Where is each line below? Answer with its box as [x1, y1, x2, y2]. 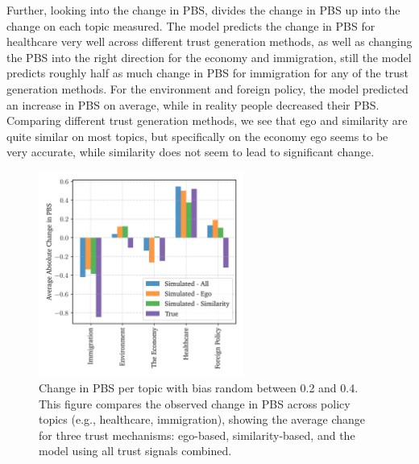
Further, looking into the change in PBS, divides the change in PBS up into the [6, 2, 400, 18]
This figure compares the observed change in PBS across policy [39, 395, 351, 412]
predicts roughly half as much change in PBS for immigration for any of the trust [6, 64, 409, 81]
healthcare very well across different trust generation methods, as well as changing [6, 33, 413, 50]
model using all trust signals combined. [39, 442, 232, 459]
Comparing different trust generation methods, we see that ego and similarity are [6, 112, 408, 129]
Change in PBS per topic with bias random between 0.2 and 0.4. [39, 379, 359, 396]
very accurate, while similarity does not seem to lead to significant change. [6, 143, 375, 160]
